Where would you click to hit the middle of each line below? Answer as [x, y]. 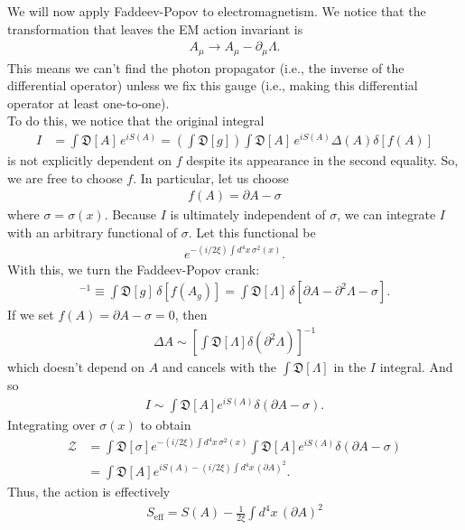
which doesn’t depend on [76, 367]
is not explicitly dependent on [90, 160]
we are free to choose [65, 177]
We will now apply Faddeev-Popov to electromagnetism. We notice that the [217, 11]
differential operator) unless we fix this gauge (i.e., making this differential [213, 85]
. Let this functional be [252, 232]
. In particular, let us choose [211, 177]
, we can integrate [386, 214]
